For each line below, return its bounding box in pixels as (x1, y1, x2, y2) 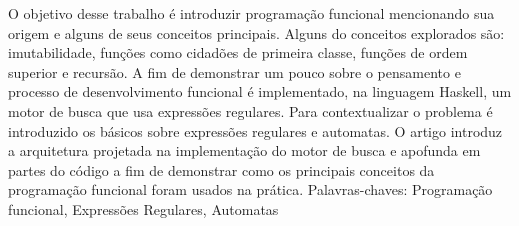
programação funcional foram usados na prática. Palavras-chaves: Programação (8, 179, 493, 200)
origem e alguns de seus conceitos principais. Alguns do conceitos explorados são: (8, 22, 505, 43)
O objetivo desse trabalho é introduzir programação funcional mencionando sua (8, 3, 495, 23)
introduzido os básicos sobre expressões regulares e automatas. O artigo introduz (8, 120, 503, 141)
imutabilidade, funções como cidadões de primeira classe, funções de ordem (8, 42, 468, 63)
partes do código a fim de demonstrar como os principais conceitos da (8, 159, 435, 180)
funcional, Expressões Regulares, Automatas (8, 198, 279, 219)
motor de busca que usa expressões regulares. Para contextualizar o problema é (8, 100, 493, 121)
